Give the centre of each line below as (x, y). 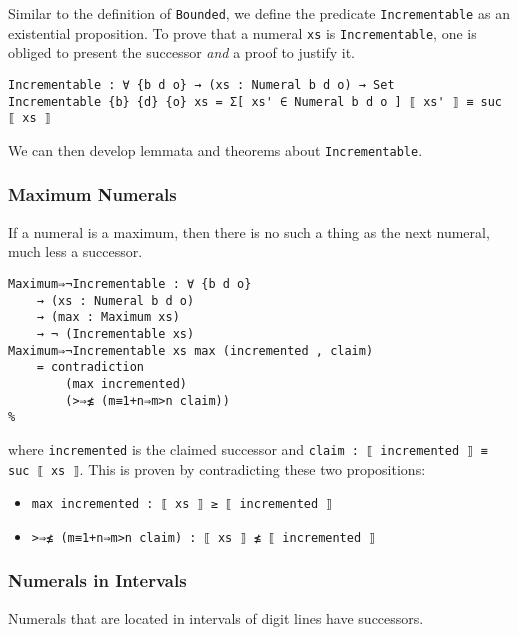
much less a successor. (75, 251)
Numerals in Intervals (97, 580)
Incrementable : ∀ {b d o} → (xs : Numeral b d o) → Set (201, 84)
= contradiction (90, 367)
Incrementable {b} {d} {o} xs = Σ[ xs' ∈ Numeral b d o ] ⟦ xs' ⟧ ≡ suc (255, 101)
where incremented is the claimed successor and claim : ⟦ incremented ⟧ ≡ (248, 448)
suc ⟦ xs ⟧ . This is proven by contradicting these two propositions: (217, 468)
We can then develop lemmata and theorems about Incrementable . (215, 149)
